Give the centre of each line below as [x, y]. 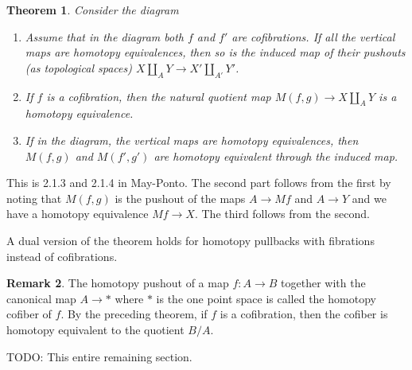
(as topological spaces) [78, 67]
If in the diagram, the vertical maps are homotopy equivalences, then [192, 140]
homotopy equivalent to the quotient [95, 329]
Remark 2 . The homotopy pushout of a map [118, 283]
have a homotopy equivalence [78, 214]
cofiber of [29, 314]
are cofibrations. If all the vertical [313, 36]
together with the [323, 283]
